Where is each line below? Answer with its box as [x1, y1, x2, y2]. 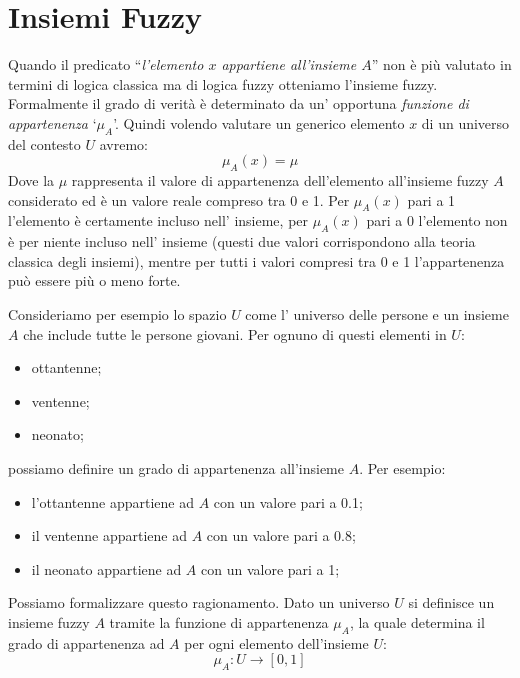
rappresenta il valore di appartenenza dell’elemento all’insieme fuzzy [71, 170, 489, 191]
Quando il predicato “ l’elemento [8, 54, 204, 75]
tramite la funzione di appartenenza [109, 612, 329, 632]
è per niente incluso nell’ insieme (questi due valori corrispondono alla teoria [8, 231, 476, 252]
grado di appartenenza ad [8, 632, 165, 653]
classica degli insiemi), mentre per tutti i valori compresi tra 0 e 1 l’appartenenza [8, 250, 505, 271]
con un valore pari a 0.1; [213, 491, 363, 512]
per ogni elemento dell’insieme [184, 632, 369, 653]
